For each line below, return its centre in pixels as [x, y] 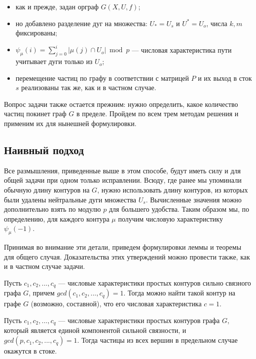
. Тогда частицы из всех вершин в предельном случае [157, 340]
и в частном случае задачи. [45, 266]
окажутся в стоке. [31, 351]
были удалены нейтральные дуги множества [70, 199]
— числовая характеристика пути [182, 49]
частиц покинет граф [35, 114]
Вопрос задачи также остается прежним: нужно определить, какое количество [121, 104]
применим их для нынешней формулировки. [70, 123]
